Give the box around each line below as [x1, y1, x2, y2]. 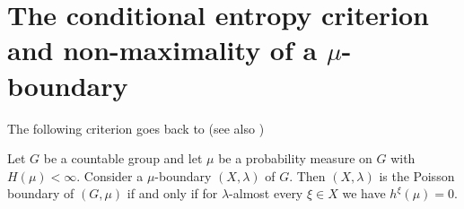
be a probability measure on [218, 149, 372, 168]
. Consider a [76, 166, 144, 185]
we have [342, 184, 386, 203]
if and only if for [127, 184, 218, 203]
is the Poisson [379, 166, 455, 185]
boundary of [7, 184, 74, 203]
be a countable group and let [43, 149, 203, 168]
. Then [289, 166, 326, 185]
